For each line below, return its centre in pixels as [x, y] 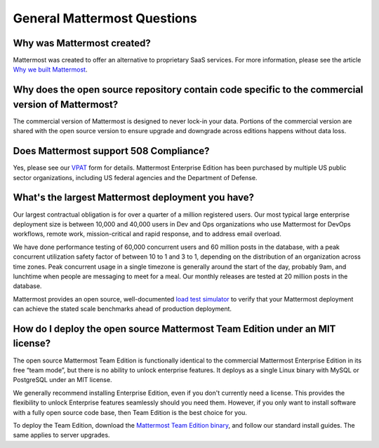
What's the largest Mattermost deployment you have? [134, 197]
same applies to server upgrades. [61, 435]
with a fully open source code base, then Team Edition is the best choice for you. [130, 412]
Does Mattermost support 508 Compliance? [111, 151]
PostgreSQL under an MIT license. [62, 380]
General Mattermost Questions [105, 18]
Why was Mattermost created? [82, 43]
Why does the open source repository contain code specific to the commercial [188, 90]
